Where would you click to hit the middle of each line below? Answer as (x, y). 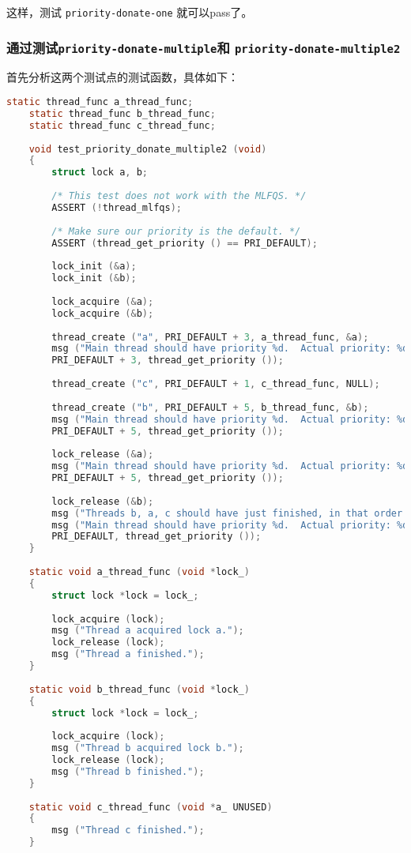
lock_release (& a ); (103, 455)
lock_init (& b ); (94, 278)
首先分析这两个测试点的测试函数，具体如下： (123, 77)
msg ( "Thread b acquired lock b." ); (148, 748)
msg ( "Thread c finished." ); (128, 830)
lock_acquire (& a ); (103, 301)
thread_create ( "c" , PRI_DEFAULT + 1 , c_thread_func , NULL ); (216, 384)
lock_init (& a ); (94, 267)
